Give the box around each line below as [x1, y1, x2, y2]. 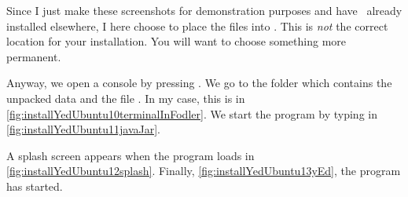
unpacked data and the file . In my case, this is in [6, 89, 245, 106]
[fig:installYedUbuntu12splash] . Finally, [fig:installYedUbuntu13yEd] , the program [6, 162, 401, 179]
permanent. [6, 48, 61, 64]
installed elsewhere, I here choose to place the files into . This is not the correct [6, 17, 388, 34]
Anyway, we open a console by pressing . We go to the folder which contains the [6, 75, 392, 91]
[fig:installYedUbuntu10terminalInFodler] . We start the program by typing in [6, 105, 377, 122]
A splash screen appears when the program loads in [6, 147, 255, 163]
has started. [6, 177, 63, 194]
